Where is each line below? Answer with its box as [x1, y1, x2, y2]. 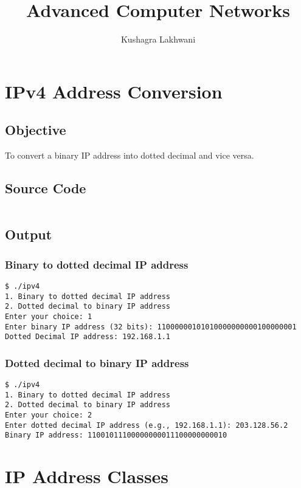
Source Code [5, 179, 86, 198]
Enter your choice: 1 [5, 312, 92, 321]
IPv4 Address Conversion [5, 78, 223, 103]
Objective [5, 120, 66, 139]
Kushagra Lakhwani [120, 33, 196, 46]
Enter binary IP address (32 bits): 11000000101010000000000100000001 [5, 322, 297, 331]
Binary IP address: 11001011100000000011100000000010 [5, 431, 227, 440]
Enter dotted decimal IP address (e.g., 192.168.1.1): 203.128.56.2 [5, 421, 288, 430]
